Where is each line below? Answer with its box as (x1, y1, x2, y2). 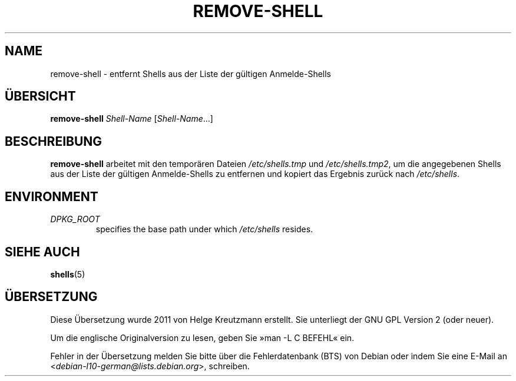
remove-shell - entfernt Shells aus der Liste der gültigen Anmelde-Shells (50, 68, 332, 79)
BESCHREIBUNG (5, 133, 102, 149)
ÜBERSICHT (5, 89, 76, 104)
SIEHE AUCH (5, 244, 80, 259)
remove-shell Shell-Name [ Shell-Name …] (50, 113, 213, 124)
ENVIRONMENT (5, 189, 98, 204)
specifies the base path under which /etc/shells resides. (95, 224, 313, 235)
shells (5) (50, 269, 85, 279)
